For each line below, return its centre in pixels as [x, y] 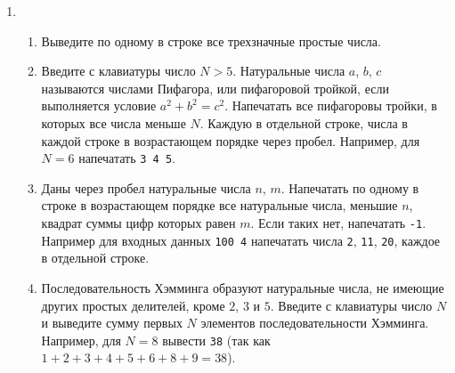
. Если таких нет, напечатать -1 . [338, 223]
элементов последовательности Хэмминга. [315, 323]
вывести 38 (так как [216, 340]
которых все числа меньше [114, 122]
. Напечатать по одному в [350, 187]
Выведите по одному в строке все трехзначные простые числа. [211, 41]
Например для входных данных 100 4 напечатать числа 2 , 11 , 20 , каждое [241, 240]
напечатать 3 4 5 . [127, 158]
